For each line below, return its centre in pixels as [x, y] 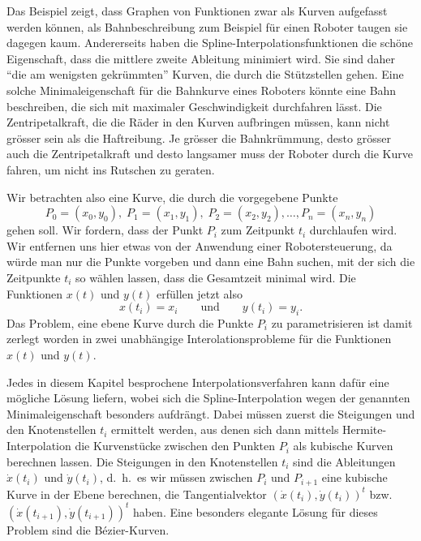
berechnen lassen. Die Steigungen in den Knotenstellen [142, 461]
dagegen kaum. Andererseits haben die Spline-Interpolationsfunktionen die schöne [210, 43]
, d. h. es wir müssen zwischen [176, 477]
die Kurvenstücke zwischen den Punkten [175, 446]
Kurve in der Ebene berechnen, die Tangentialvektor [137, 494]
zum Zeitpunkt [258, 230]
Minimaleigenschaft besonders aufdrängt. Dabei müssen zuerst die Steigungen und [211, 413]
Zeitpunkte [34, 277]
